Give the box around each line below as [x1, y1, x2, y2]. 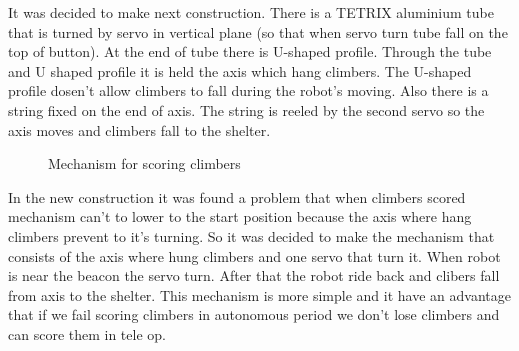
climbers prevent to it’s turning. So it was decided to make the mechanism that [8, 225, 495, 246]
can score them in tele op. [8, 323, 166, 344]
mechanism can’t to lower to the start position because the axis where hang [8, 206, 472, 227]
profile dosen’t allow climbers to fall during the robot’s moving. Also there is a [8, 80, 489, 101]
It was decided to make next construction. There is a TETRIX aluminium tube [8, 2, 494, 22]
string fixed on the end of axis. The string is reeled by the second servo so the [8, 99, 485, 120]
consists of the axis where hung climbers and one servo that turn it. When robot [8, 245, 501, 266]
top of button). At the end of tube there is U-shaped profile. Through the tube [8, 41, 492, 62]
